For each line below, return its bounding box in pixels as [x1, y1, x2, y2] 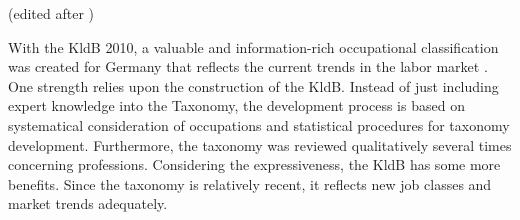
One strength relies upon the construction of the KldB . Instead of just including [8, 75, 499, 96]
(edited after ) [8, 3, 94, 23]
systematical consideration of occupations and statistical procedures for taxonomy [8, 114, 510, 135]
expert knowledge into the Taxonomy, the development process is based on [8, 95, 465, 116]
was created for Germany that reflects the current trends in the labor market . [8, 56, 488, 77]
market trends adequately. [8, 193, 168, 214]
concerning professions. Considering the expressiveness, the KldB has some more [8, 154, 501, 175]
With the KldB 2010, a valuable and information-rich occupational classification [8, 36, 499, 57]
